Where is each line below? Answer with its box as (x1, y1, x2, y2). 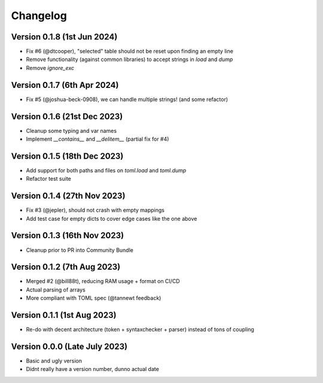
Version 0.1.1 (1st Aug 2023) (11, 310, 117, 320)
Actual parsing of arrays (26, 286, 86, 293)
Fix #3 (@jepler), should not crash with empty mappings (26, 206, 164, 214)
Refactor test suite (26, 175, 72, 183)
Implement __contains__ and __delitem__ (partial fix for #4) (26, 135, 169, 143)
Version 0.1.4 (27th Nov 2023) (11, 191, 126, 201)
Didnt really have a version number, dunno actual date (26, 366, 160, 373)
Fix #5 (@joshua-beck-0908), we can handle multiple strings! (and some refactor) (26, 96, 228, 103)
